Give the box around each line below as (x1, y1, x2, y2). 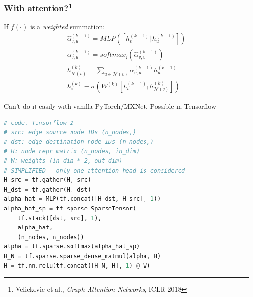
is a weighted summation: (30, 21, 105, 31)
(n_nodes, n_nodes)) (18, 233, 84, 241)
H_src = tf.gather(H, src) (4, 176, 91, 184)
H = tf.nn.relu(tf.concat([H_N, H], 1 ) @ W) (4, 262, 150, 269)
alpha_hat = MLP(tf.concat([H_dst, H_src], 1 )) (4, 195, 161, 203)
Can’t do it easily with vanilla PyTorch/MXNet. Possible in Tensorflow (4, 101, 216, 111)
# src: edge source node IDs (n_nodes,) (4, 129, 137, 136)
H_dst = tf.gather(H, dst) (4, 186, 91, 193)
